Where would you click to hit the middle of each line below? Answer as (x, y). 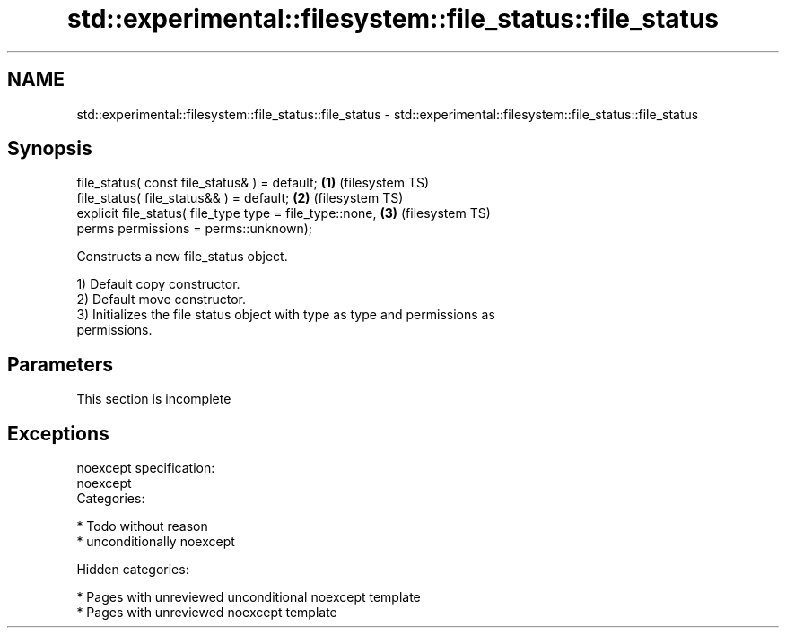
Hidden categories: (133, 570)
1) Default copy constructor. (158, 284)
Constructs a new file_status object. (182, 257)
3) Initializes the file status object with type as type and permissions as (286, 315)
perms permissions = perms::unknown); (195, 229)
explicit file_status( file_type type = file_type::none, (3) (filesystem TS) (284, 213)
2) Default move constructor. (161, 300)
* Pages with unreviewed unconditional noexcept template (249, 597)
